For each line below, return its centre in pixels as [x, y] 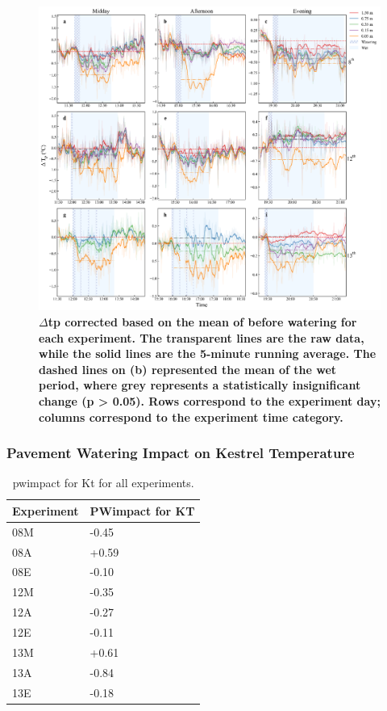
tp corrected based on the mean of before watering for [202, 321]
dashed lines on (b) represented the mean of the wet [188, 369]
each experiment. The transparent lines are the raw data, [202, 337]
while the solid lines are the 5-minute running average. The [208, 353]
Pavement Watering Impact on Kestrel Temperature [181, 453]
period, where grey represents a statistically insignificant [200, 385]
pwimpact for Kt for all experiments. [103, 483]
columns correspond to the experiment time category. [191, 417]
